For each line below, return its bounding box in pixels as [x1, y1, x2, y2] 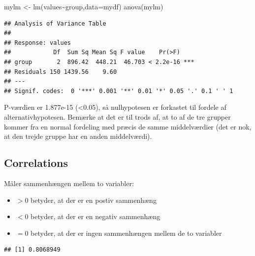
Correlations [4, 155, 68, 170]
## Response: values [4, 39, 71, 46]
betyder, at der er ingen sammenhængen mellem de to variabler [31, 227, 222, 238]
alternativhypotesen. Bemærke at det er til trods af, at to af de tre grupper [4, 111, 231, 122]
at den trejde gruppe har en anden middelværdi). [4, 131, 152, 141]
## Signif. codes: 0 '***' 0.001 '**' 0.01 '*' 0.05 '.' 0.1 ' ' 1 [4, 87, 233, 95]
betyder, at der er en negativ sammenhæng [31, 211, 160, 222]
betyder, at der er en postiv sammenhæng [31, 194, 157, 205]
